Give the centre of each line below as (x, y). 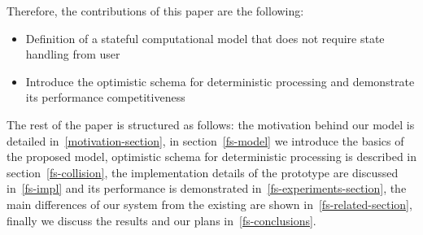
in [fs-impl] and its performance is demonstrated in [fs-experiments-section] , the (207, 188)
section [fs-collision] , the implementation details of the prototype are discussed (203, 172)
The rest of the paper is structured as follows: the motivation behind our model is (211, 124)
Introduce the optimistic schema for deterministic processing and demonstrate (220, 81)
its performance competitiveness (105, 97)
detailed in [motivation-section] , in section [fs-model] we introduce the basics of (205, 140)
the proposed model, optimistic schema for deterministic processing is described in (212, 157)
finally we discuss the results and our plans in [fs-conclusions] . (161, 220)
